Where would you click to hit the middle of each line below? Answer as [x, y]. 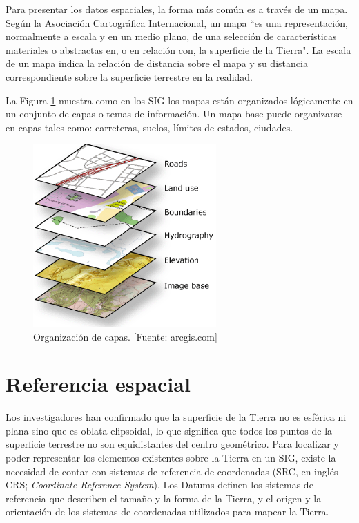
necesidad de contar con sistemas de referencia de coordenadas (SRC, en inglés [172, 471]
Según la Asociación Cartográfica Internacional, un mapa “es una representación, [177, 22]
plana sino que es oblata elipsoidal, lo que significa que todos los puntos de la [169, 430]
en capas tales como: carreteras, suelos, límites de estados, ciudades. [149, 127]
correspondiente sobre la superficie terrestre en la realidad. [129, 76]
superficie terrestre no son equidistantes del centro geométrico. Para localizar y [172, 444]
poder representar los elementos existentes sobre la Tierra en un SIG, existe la [171, 457]
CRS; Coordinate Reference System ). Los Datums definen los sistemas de [159, 485]
